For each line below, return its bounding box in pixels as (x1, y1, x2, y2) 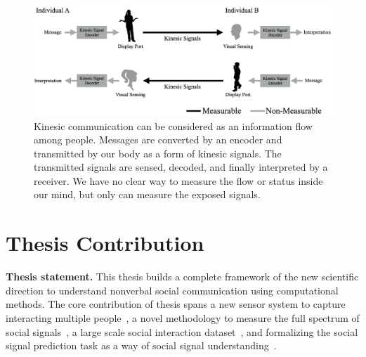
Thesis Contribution (6, 228, 204, 257)
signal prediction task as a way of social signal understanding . (6, 338, 277, 353)
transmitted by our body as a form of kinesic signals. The (34, 145, 282, 160)
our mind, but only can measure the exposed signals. (34, 187, 261, 202)
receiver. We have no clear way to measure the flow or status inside (34, 173, 323, 188)
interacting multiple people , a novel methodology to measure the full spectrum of (6, 310, 360, 325)
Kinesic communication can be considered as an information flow (34, 118, 313, 133)
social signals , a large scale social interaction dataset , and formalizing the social (6, 324, 358, 339)
